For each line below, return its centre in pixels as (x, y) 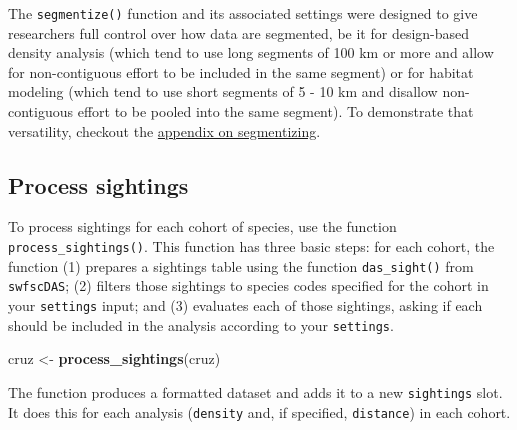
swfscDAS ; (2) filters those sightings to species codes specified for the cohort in (248, 285)
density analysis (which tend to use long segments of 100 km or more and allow (251, 52)
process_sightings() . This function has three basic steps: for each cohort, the (251, 246)
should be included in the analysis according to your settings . (201, 324)
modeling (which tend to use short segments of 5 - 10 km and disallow (223, 91)
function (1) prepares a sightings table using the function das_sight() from (241, 265)
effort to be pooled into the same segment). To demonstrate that (275, 111)
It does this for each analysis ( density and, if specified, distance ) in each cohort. (259, 411)
